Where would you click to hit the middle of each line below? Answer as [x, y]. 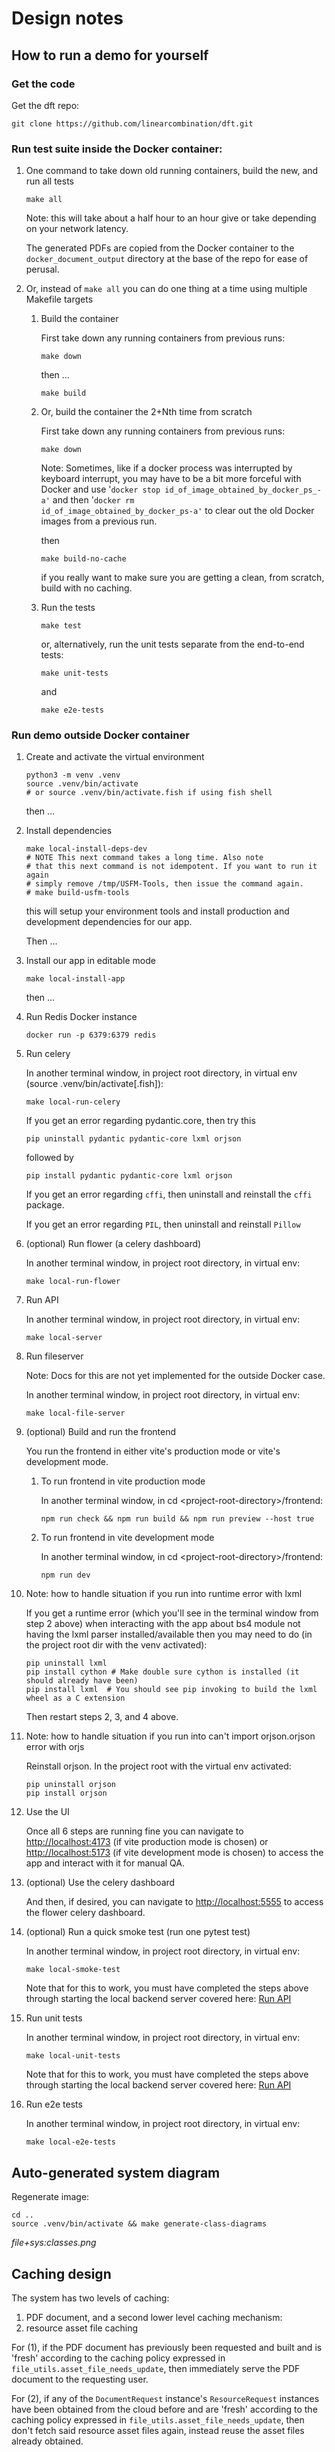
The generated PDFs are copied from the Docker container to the [160, 248]
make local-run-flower [73, 1282]
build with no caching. [86, 588]
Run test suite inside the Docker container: [117, 149]
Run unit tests [54, 2018]
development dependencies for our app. [109, 922]
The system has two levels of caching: [90, 2298]
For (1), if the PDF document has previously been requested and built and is [167, 2348]
